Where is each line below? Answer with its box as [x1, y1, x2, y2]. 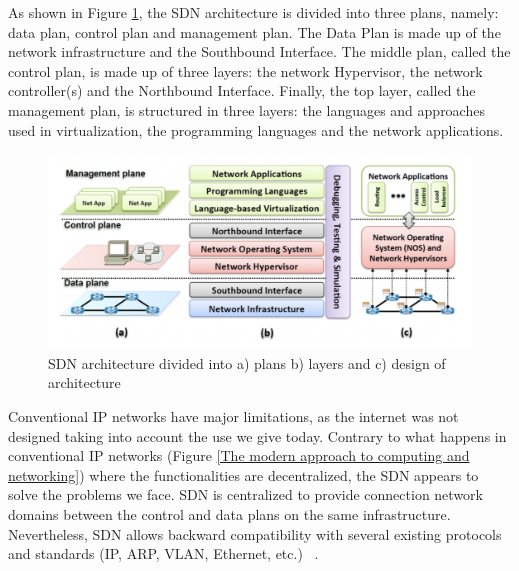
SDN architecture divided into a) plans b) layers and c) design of [48, 352, 446, 373]
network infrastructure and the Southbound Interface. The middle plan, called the [8, 41, 511, 62]
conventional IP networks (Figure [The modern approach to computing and [8, 445, 470, 466]
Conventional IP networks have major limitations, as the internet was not [8, 405, 459, 426]
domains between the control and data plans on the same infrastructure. [8, 503, 451, 524]
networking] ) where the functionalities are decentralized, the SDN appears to [8, 464, 479, 485]
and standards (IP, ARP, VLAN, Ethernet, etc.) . [8, 543, 319, 564]
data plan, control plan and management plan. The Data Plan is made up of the [8, 21, 501, 42]
